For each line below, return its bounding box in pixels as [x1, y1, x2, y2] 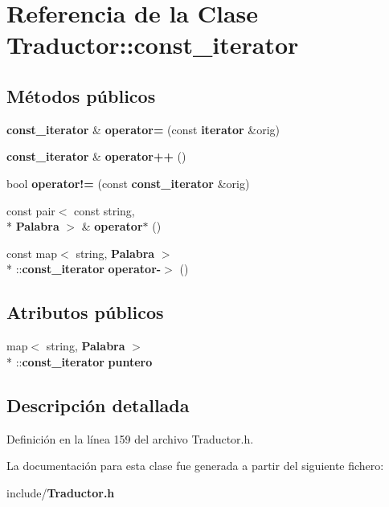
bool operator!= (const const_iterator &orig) [6, 174, 250, 191]
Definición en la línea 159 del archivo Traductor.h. [6, 430, 254, 447]
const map [6, 244, 58, 261]
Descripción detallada [6, 392, 190, 417]
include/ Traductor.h [6, 484, 115, 501]
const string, [74, 202, 135, 219]
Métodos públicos [6, 83, 156, 108]
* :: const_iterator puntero [6, 353, 153, 370]
